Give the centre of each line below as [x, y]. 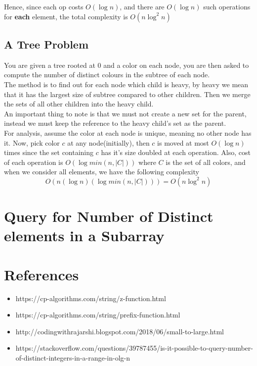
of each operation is [34, 162]
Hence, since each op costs [44, 6]
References [42, 274]
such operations [227, 6]
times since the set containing [49, 152]
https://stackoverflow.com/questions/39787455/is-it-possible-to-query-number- [134, 348]
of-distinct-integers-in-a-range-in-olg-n [73, 357]
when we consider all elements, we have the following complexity [102, 172]
